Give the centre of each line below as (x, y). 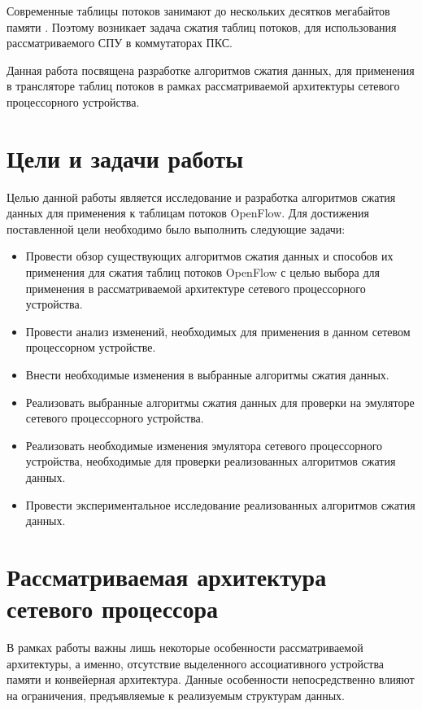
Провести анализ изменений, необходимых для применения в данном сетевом (218, 331)
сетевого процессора (113, 608)
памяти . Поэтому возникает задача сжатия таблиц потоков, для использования (202, 26)
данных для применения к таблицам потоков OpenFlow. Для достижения (188, 213)
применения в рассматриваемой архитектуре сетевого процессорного (196, 288)
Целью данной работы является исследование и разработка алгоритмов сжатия (201, 197)
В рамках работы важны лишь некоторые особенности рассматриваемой (185, 648)
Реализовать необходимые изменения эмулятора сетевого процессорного (204, 445)
